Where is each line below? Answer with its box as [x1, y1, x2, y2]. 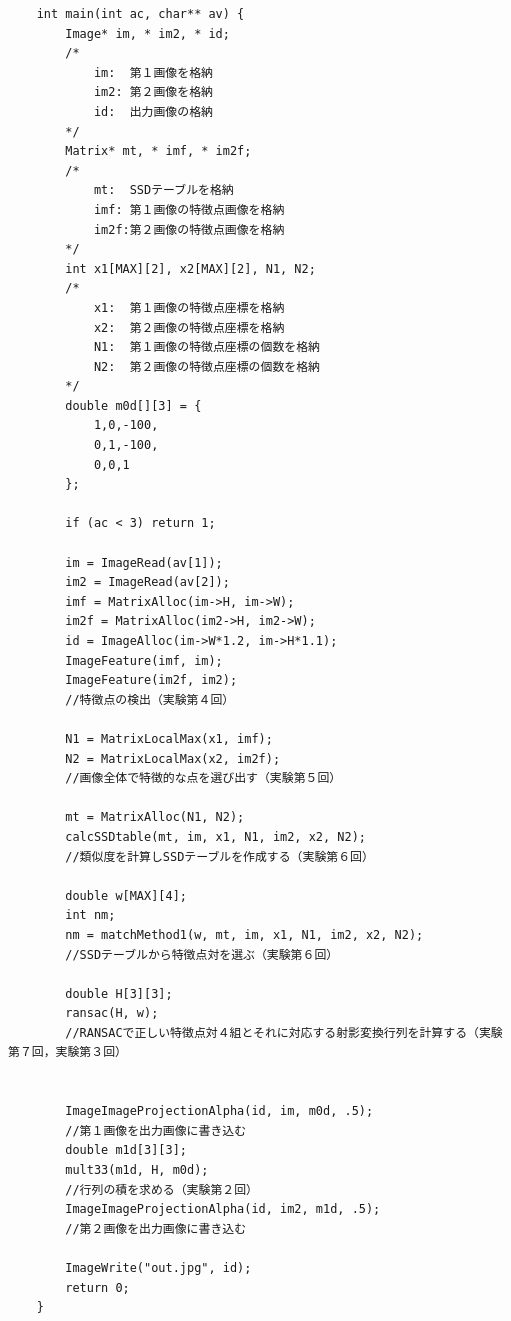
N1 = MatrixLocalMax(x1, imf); [65, 731, 273, 746]
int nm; [65, 908, 116, 923]
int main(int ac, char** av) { [36, 7, 245, 21]
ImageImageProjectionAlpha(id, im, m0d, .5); [65, 1104, 374, 1119]
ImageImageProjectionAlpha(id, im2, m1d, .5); [65, 1202, 381, 1217]
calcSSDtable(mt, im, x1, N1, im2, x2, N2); [65, 829, 366, 844]
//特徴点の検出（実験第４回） [65, 692, 235, 707]
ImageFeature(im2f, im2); [65, 673, 238, 688]
